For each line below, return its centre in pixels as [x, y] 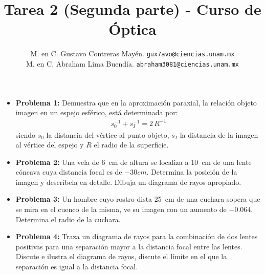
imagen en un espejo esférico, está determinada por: [97, 112]
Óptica [132, 29]
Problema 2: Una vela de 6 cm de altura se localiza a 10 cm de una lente [134, 162]
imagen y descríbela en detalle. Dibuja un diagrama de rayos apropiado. [128, 182]
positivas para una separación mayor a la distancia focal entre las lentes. [129, 246]
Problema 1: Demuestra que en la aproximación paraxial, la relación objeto [136, 102]
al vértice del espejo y [50, 145]
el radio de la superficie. [131, 145]
